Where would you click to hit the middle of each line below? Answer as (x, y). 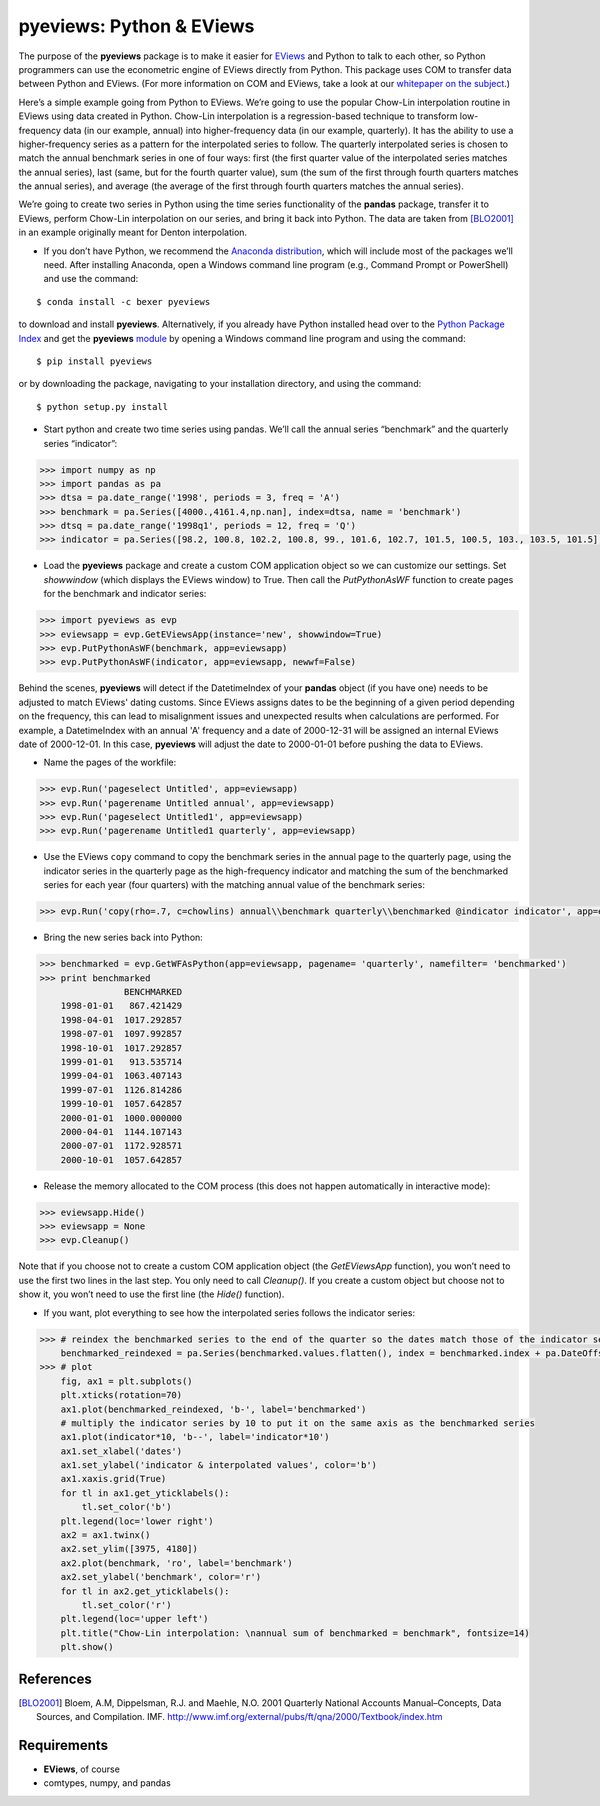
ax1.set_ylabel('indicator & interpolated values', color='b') (219, 1465)
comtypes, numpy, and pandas (107, 1783)
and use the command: (91, 279)
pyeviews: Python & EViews (136, 26)
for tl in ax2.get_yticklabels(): (145, 1591)
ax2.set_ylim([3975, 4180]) (129, 1549)
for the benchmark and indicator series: (125, 594)
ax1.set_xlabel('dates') (121, 1451)
